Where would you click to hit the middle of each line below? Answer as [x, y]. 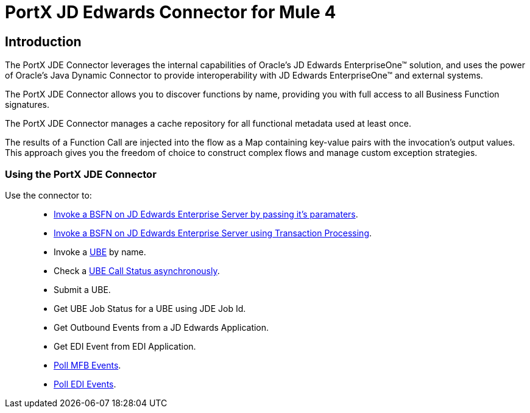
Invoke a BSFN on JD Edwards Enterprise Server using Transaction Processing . [213, 233]
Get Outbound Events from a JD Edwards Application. [161, 327]
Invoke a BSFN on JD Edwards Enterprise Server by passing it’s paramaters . [206, 214]
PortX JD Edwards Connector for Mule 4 [171, 12]
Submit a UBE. [82, 289]
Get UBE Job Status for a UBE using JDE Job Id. [150, 308]
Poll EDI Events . [85, 384]
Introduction [43, 41]
